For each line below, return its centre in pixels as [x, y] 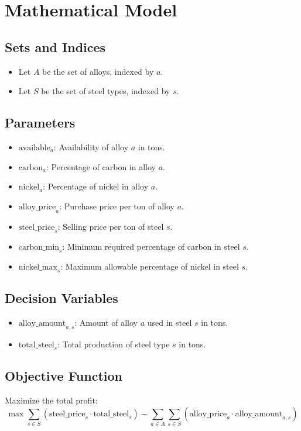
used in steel [170, 323]
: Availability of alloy [91, 146]
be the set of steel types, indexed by [106, 91]
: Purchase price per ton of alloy [117, 206]
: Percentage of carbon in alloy [101, 166]
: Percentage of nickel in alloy [96, 186]
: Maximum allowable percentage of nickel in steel [150, 266]
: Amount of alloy [106, 323]
